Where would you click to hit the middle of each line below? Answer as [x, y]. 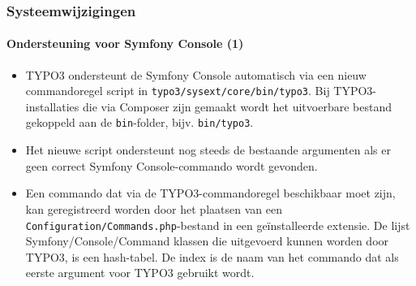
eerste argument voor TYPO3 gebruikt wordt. [140, 273]
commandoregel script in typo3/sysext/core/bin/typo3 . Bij [178, 91]
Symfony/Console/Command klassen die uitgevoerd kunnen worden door [207, 241]
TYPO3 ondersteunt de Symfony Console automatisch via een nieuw [196, 74]
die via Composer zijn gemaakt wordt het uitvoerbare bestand [237, 106]
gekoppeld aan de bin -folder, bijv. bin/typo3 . [139, 122]
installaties [52, 106]
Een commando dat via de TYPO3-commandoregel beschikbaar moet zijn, [210, 193]
